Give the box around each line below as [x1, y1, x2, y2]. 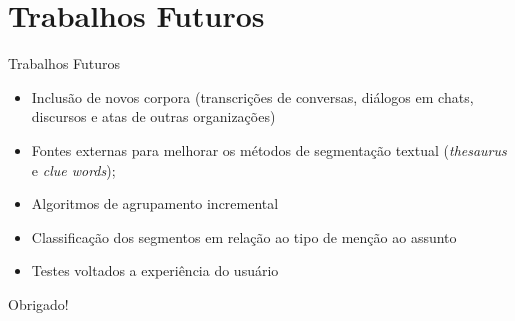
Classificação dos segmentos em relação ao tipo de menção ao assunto [31, 226, 457, 247]
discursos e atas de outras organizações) [31, 106, 276, 127]
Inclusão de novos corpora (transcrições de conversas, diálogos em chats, [31, 86, 474, 107]
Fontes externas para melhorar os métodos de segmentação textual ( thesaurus [31, 139, 507, 160]
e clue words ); [31, 159, 116, 180]
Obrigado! [8, 293, 69, 314]
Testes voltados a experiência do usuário [31, 260, 279, 281]
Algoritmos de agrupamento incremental [31, 193, 279, 214]
